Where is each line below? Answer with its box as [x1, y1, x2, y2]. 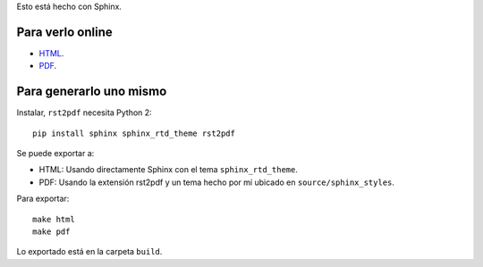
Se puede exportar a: [16, 147, 95, 158]
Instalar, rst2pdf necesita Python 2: [16, 107, 152, 118]
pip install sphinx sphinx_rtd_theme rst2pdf [32, 128, 236, 138]
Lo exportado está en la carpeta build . [16, 246, 163, 257]
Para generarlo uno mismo [16, 84, 167, 99]
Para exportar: [16, 193, 70, 204]
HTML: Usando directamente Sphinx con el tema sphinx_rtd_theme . [38, 164, 299, 175]
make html [32, 214, 75, 224]
